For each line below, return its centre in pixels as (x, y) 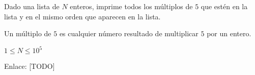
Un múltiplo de (28, 33)
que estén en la (224, 6)
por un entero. (229, 33)
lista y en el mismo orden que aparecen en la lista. (82, 16)
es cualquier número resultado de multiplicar (129, 33)
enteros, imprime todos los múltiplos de (131, 6)
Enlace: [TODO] (30, 66)
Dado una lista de (32, 6)
